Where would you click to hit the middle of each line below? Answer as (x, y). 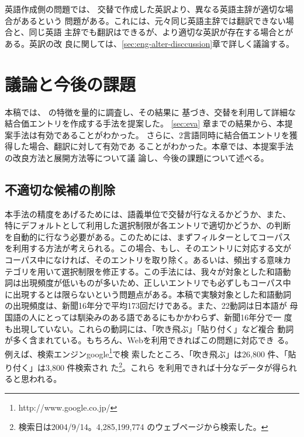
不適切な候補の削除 (60, 189)
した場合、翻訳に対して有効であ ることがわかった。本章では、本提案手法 (153, 146)
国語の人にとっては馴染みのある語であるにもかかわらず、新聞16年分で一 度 (148, 317)
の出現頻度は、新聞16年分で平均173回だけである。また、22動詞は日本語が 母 (151, 305)
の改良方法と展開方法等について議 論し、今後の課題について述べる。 (137, 157)
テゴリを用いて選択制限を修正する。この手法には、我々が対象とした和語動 (148, 271)
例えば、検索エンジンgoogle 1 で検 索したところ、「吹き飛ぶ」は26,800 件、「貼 (151, 353)
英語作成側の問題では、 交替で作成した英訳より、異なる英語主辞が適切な (145, 9)
